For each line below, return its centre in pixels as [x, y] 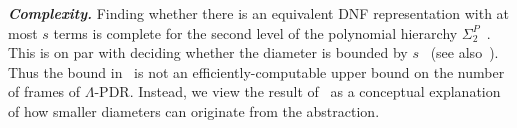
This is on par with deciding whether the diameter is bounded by [208, 52]
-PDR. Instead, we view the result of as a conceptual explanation [297, 91]
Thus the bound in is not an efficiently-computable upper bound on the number [256, 71]
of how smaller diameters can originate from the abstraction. [194, 110]
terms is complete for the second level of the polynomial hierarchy [255, 32]
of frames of [44, 91]
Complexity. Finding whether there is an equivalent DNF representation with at [259, 13]
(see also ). [464, 52]
